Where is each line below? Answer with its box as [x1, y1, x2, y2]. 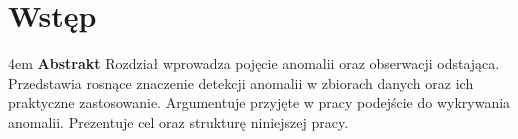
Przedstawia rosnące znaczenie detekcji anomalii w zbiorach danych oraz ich [8, 72, 474, 93]
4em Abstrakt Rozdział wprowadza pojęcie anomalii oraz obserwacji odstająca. [8, 53, 500, 74]
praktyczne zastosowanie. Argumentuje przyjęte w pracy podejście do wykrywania [8, 92, 511, 113]
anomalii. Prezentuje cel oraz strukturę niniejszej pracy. [8, 111, 349, 132]
